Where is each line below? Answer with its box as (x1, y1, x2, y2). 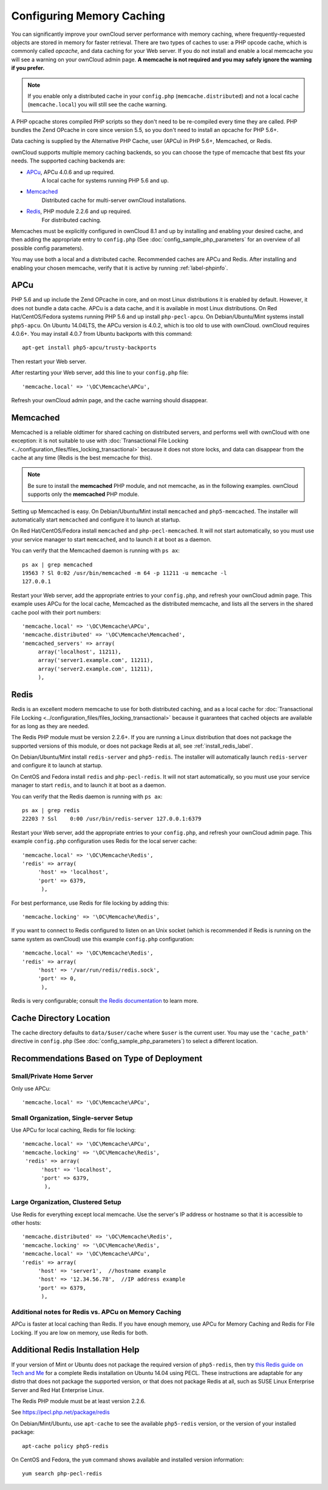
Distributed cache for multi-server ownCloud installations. (41, 197, 186, 204)
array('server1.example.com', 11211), (38, 657, 154, 664)
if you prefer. (11, 64, 45, 72)
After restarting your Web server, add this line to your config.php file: (11, 369, 189, 377)
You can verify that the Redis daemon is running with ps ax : (11, 793, 163, 800)
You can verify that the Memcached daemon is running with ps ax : (11, 547, 180, 554)
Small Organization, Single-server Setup (11, 1113, 133, 1122)
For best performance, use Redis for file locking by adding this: (11, 899, 169, 907)
